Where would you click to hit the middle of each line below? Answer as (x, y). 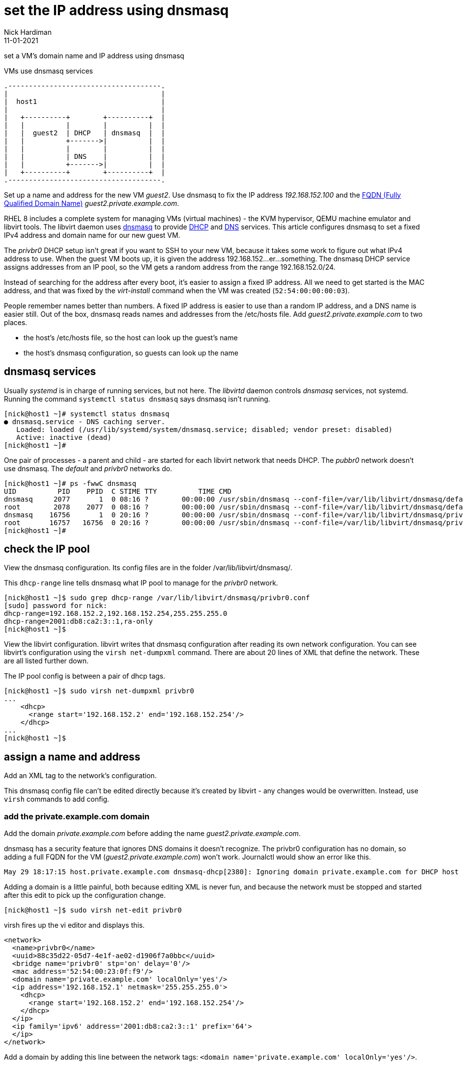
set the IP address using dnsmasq (116, 10)
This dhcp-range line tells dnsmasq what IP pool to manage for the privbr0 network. (141, 583)
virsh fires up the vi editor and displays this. (74, 925)
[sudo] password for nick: (56, 606)
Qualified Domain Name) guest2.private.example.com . (92, 203)
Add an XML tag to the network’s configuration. (80, 776)
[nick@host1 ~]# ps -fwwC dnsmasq (70, 483)
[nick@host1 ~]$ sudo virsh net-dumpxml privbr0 (99, 691)
